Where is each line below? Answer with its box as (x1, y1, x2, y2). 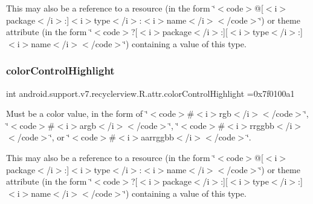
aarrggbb (141, 131, 174, 143)
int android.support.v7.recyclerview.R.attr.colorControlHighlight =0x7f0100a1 (6, 87, 295, 99)
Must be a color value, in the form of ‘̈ (6, 107, 148, 120)
